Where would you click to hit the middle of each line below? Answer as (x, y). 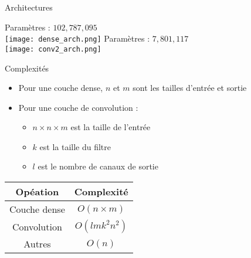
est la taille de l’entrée (111, 127)
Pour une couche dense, (61, 88)
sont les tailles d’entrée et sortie (190, 88)
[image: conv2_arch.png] (53, 49)
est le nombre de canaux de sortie (98, 166)
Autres (37, 244)
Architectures (29, 7)
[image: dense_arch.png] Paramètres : (77, 38)
